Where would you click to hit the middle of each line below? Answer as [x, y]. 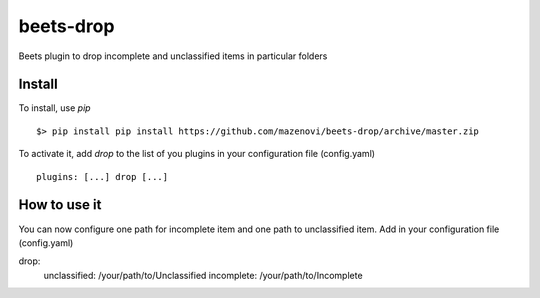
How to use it [60, 205]
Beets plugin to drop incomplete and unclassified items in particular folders [173, 56]
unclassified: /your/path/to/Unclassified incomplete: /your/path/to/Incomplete [203, 275]
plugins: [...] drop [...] [102, 176]
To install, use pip [54, 108]
